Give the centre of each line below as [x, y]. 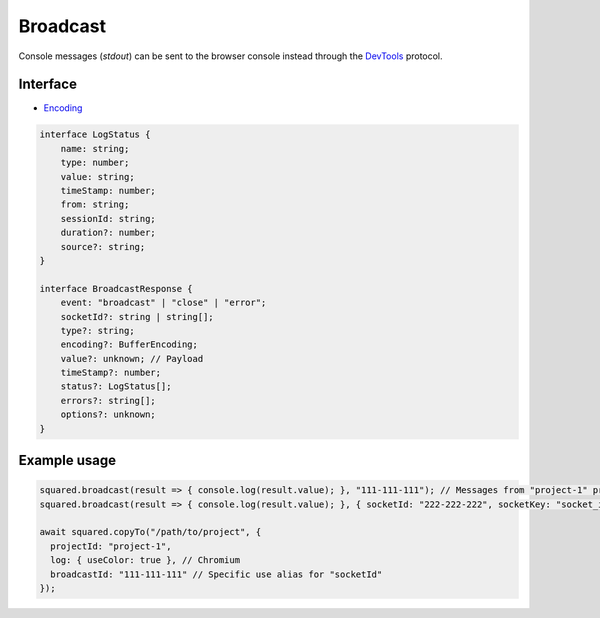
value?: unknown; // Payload [132, 358]
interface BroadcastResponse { [116, 288]
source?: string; [103, 246]
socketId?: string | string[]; [137, 316]
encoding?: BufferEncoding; [129, 344]
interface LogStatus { [95, 134]
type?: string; [97, 330]
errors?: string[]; [108, 400]
